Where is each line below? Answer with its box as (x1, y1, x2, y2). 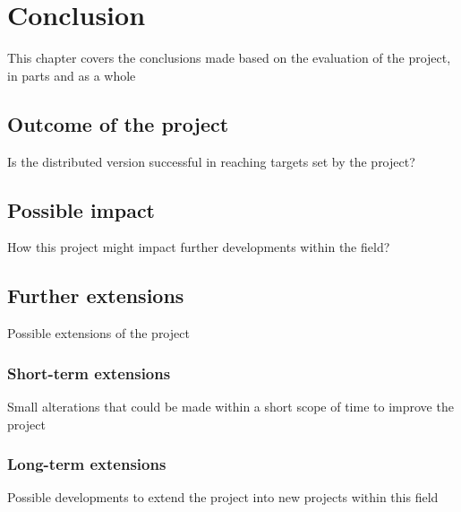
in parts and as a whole (7, 65, 136, 84)
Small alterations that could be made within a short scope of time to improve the (7, 396, 454, 415)
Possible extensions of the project (7, 324, 190, 343)
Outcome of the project (7, 109, 229, 137)
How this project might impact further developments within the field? (7, 238, 390, 256)
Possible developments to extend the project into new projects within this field (7, 488, 439, 507)
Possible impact (7, 195, 155, 223)
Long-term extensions (7, 453, 166, 475)
